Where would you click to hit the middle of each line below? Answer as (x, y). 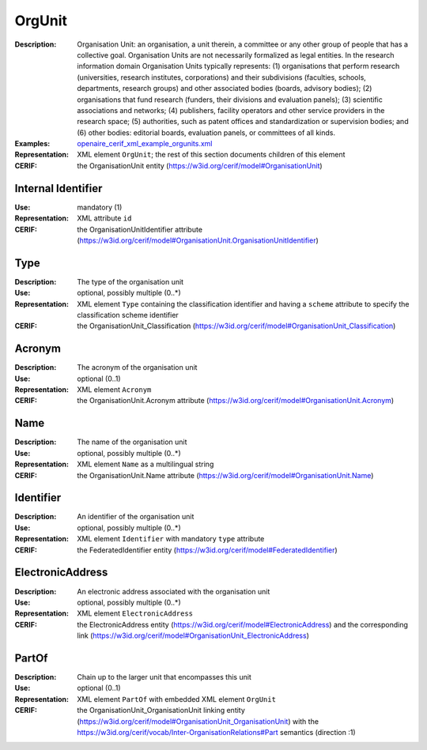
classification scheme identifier (128, 315)
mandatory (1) (100, 207)
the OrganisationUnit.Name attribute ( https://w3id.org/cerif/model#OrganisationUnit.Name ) (225, 475)
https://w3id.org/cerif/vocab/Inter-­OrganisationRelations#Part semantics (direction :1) (216, 732)
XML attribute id (104, 218)
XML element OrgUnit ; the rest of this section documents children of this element (211, 155)
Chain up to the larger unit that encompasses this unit (164, 677)
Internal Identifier (59, 188)
